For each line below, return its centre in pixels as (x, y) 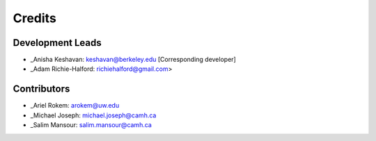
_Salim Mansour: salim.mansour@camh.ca (91, 125)
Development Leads (57, 43)
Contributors (41, 89)
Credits (35, 18)
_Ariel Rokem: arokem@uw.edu (75, 106)
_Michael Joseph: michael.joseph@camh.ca (93, 115)
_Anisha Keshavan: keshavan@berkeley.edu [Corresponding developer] (133, 60)
